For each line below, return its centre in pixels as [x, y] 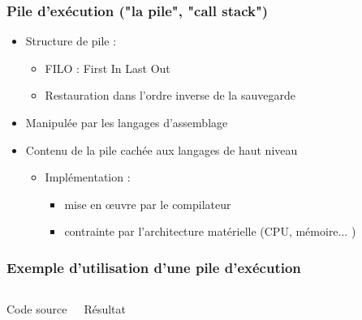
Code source [37, 309]
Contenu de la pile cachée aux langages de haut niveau [162, 149]
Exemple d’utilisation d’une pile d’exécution [154, 267]
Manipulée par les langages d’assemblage [127, 122]
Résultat [105, 309]
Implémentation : [88, 177]
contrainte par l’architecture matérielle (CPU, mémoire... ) [210, 231]
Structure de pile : [71, 41]
